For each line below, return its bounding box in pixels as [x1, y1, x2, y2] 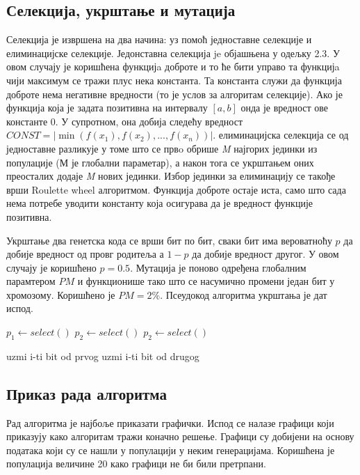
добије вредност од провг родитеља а [6, 247, 164, 261]
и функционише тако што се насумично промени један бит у [77, 274, 335, 288]
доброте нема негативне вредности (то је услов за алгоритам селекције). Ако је [6, 86, 343, 101]
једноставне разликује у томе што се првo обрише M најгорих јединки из [6, 141, 318, 155]
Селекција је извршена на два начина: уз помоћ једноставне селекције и [6, 32, 312, 47]
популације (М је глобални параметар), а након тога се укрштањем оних [6, 155, 314, 169]
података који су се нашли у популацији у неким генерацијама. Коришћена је [6, 442, 335, 457]
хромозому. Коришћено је [6, 287, 115, 302]
